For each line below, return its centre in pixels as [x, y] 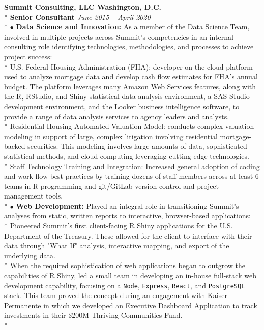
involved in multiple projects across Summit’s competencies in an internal [119, 36]
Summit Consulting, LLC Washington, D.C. [83, 7]
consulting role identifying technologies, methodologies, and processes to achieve [129, 46]
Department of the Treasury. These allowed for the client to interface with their [128, 235]
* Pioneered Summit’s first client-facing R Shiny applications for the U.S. [119, 226]
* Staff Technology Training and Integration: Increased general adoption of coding [132, 166]
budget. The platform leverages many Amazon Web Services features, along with [130, 86]
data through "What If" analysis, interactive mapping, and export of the [117, 245]
